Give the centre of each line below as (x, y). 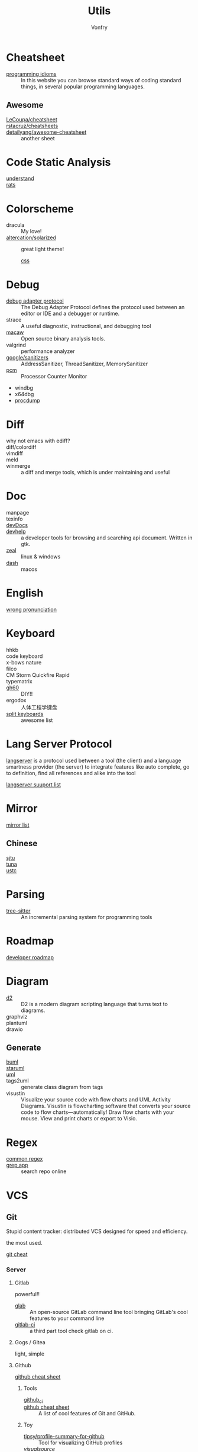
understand (20, 178)
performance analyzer (48, 351)
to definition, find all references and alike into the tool (71, 773)
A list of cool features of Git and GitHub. (87, 1414)
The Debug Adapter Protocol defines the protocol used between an (103, 307)
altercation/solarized (31, 237)
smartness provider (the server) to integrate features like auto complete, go (98, 767)
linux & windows (41, 557)
